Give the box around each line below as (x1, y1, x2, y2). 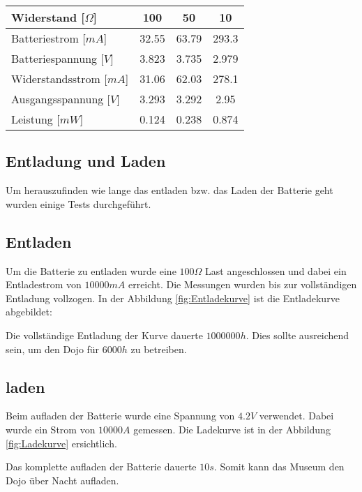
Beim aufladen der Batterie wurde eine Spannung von (6, 408, 235, 423)
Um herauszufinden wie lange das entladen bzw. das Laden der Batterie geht (6, 183, 333, 197)
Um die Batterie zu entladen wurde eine (6, 263, 176, 278)
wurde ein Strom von (6, 422, 96, 436)
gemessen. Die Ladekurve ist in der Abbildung (133, 422, 331, 436)
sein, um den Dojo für (6, 341, 100, 356)
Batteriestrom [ (11, 30, 86, 46)
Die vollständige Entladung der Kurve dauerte (6, 327, 203, 342)
